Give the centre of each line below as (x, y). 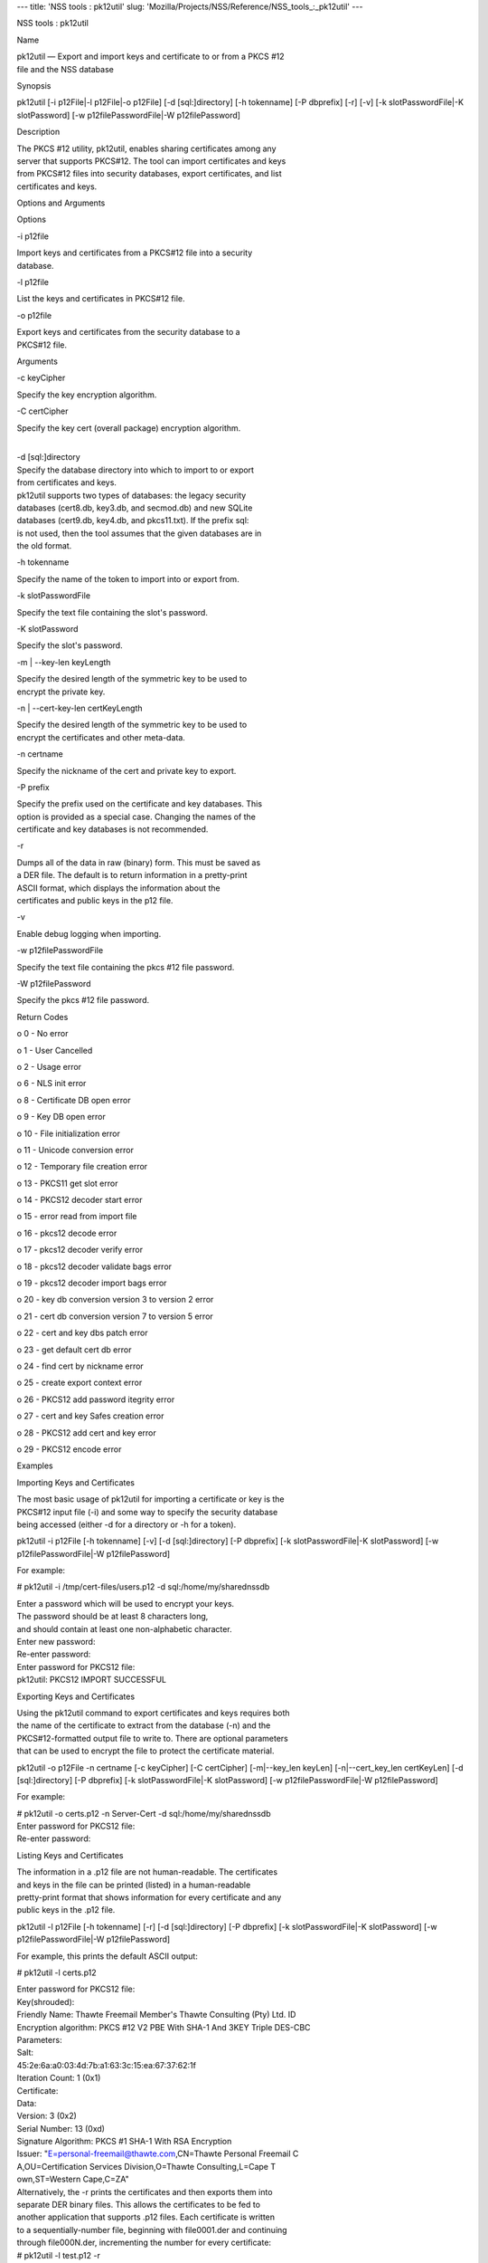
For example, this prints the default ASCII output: (107, 1956)
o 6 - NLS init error (52, 1084)
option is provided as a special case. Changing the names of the (136, 816)
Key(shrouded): (46, 2001)
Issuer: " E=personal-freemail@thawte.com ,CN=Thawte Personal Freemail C (158, 2153)
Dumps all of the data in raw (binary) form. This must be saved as (139, 862)
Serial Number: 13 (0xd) (61, 2128)
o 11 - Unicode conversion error (75, 1150)
